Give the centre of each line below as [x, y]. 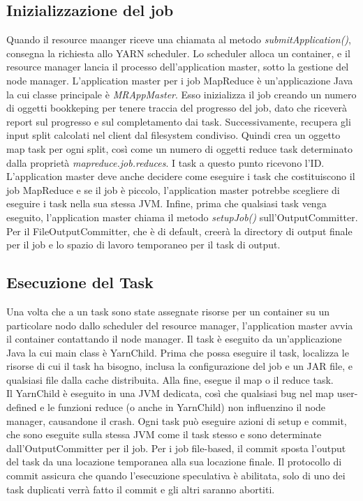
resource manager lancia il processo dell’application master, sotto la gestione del [178, 67]
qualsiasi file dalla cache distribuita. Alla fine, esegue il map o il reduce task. [170, 379]
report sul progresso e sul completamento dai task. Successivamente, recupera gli [179, 121]
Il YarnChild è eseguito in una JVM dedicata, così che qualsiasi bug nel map [170, 393]
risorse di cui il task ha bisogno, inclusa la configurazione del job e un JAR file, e [179, 366]
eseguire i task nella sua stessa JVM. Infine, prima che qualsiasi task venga [166, 203]
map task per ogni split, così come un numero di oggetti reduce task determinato [179, 148]
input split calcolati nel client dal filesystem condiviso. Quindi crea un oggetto [173, 135]
